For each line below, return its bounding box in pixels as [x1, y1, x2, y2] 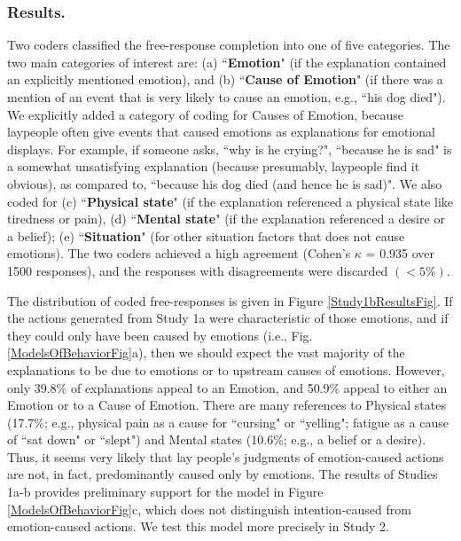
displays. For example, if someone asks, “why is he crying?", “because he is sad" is [7, 139, 452, 158]
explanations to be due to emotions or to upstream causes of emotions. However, [7, 360, 445, 379]
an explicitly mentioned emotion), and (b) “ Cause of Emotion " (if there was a [7, 70, 443, 89]
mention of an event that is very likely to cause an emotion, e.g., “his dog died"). [7, 88, 446, 106]
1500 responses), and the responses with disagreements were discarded [7, 261, 388, 279]
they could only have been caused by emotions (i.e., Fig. [7, 325, 313, 344]
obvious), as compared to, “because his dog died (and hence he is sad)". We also [7, 174, 442, 192]
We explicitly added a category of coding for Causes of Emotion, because [7, 105, 403, 123]
